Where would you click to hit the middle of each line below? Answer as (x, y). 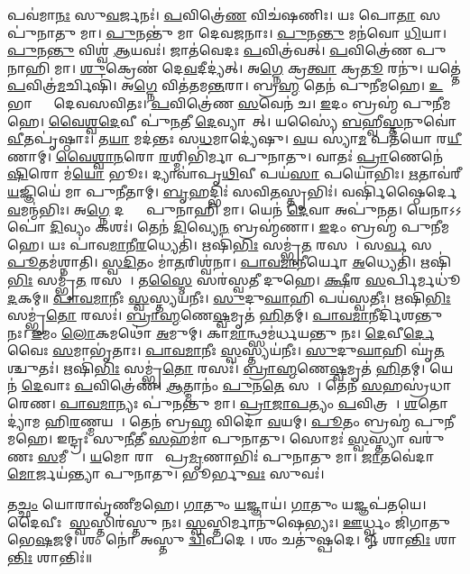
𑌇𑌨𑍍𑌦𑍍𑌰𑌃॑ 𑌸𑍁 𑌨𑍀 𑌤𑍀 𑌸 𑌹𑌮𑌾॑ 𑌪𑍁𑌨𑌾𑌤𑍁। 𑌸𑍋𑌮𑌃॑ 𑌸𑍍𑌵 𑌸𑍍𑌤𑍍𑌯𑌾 (231, 438)
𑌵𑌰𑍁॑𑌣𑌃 (426, 438)
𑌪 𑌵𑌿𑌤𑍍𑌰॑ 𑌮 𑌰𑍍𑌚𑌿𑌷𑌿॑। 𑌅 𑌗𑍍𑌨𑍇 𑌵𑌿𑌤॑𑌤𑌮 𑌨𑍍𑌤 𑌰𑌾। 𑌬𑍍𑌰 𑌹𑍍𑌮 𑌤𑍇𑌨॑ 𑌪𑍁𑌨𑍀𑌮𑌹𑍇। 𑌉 (226, 85)
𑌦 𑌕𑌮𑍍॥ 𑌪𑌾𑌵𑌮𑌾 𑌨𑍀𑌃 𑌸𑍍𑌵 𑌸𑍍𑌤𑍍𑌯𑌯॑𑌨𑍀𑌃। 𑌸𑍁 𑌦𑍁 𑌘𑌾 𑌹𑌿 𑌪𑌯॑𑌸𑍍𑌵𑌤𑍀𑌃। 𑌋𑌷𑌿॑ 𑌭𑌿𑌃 (229, 297)
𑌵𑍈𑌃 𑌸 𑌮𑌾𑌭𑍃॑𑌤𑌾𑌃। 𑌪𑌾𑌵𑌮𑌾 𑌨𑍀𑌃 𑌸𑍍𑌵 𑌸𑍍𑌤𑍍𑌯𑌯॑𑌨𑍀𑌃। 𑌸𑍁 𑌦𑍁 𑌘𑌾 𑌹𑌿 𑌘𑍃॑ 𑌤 (226, 350)
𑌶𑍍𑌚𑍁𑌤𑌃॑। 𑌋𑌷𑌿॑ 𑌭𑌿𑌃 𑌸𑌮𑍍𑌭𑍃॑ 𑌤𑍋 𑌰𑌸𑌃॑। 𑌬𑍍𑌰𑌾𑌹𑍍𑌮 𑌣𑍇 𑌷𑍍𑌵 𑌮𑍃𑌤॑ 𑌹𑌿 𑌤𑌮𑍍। (217, 367)
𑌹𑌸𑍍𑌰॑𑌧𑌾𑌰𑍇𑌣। (417, 385)
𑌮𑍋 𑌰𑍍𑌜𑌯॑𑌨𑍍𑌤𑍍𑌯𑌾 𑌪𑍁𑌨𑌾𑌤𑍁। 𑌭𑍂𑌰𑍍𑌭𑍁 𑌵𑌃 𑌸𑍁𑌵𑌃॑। (166, 474)
